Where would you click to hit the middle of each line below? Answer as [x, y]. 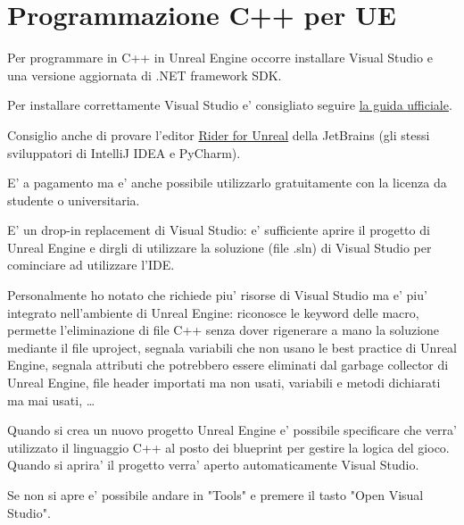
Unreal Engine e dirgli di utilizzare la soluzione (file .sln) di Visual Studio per [220, 247]
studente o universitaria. [74, 200]
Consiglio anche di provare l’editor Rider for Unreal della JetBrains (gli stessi [219, 134]
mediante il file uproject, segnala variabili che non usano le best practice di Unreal [232, 347]
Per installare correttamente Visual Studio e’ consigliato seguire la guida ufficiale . [230, 105]
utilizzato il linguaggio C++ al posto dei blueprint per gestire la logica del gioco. [228, 447]
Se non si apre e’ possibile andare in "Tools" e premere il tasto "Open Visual [215, 495]
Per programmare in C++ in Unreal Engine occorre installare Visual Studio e [220, 58]
